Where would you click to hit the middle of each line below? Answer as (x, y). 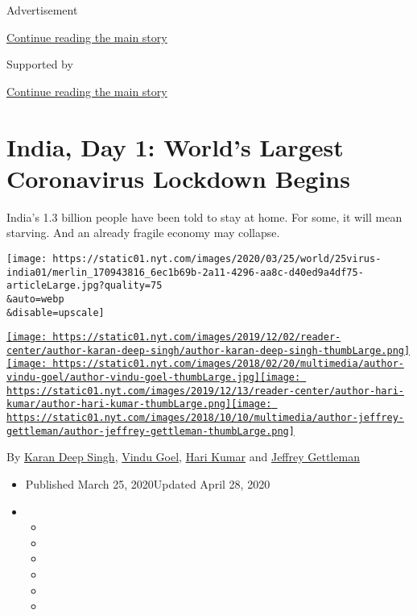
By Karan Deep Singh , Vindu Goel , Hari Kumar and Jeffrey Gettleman (183, 457)
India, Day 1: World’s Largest (175, 146)
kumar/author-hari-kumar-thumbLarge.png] (119, 404)
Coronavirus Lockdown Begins (178, 178)
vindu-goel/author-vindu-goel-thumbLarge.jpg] (133, 378)
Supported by (40, 64)
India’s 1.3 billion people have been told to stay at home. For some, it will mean (204, 216)
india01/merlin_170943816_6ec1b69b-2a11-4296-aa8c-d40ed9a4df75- (185, 272)
